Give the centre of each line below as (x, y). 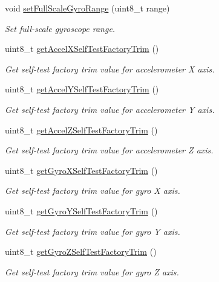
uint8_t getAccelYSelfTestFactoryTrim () (82, 89)
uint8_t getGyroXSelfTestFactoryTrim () (81, 170)
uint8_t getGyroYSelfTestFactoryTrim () (81, 210)
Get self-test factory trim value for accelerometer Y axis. (110, 109)
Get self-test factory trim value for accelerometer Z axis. (109, 150)
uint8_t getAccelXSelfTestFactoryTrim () (82, 49)
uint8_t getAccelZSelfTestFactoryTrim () (81, 130)
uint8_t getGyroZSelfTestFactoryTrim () (81, 252)
